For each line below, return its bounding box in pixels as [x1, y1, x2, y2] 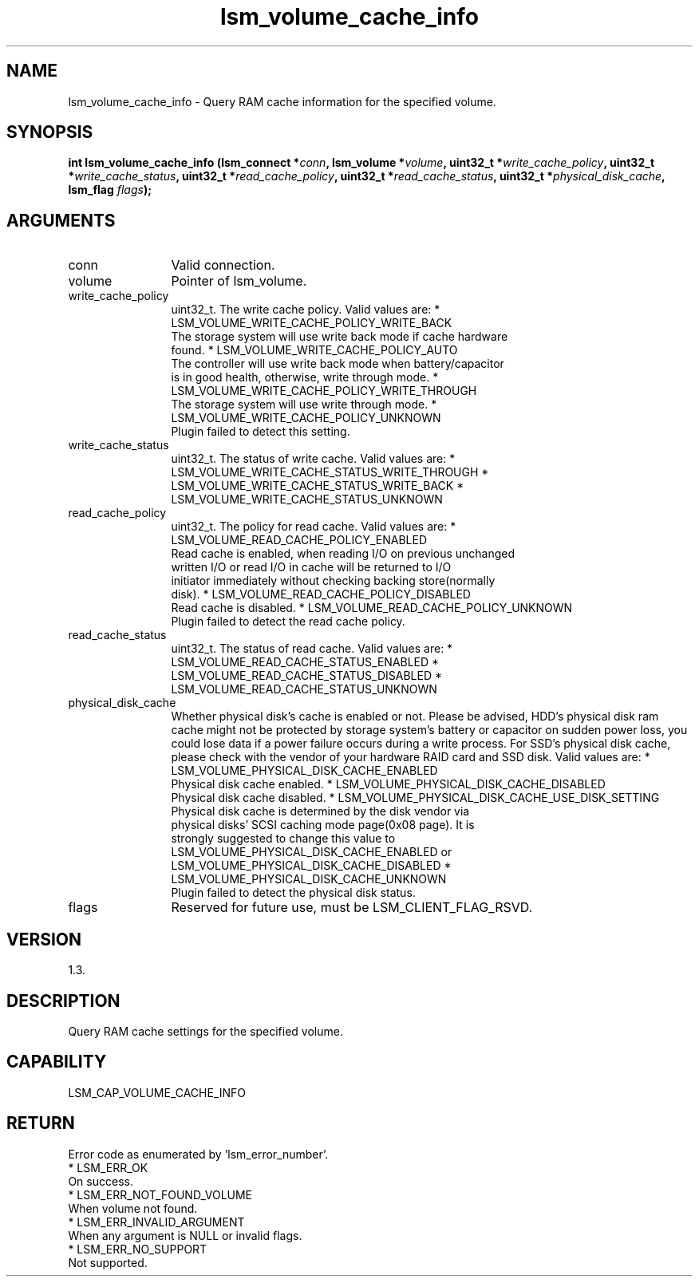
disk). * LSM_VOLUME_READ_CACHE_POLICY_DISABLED [171, 587, 471, 602]
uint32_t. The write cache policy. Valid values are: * [171, 302, 440, 317]
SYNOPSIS [6, 122, 93, 143]
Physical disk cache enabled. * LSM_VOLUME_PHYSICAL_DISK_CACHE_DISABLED [171, 777, 606, 792]
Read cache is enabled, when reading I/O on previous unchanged [171, 547, 515, 561]
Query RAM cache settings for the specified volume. [68, 1024, 343, 1038]
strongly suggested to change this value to [171, 831, 396, 846]
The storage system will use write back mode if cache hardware [171, 330, 508, 344]
